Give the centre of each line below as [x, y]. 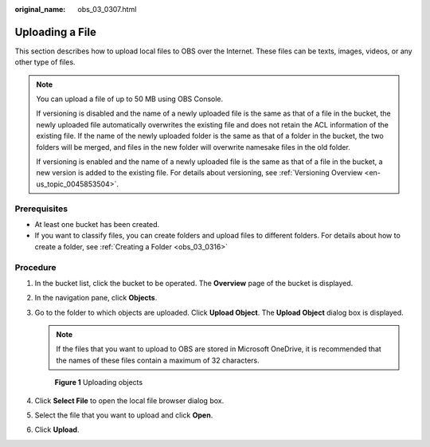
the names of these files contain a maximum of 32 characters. [158, 360]
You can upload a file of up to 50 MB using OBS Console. [130, 99]
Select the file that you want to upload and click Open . [124, 415]
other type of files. [45, 62]
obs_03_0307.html [107, 9]
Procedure [35, 267]
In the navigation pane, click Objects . [96, 298]
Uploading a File [56, 32]
